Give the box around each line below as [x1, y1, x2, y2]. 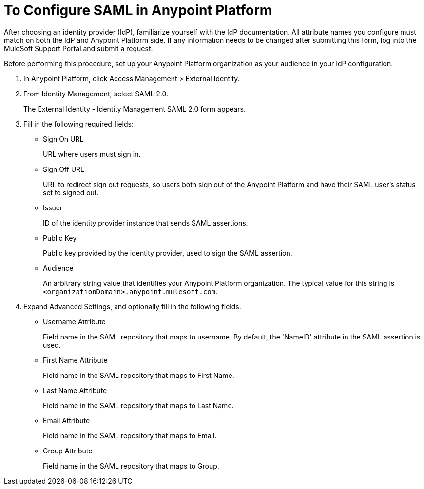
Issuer [43, 203, 63, 212]
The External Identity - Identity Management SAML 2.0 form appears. [23, 104, 246, 113]
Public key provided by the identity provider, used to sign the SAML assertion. [43, 248, 292, 257]
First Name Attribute [43, 356, 108, 364]
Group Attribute [43, 446, 93, 455]
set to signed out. [43, 188, 99, 197]
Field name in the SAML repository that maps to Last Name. [43, 401, 234, 410]
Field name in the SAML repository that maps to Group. [43, 461, 219, 470]
